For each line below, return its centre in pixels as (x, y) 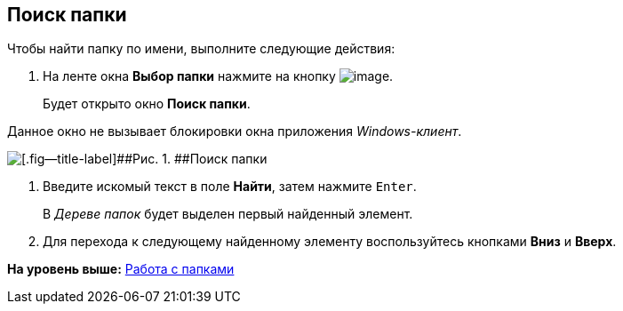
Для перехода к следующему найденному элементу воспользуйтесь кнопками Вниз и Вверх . (330, 242)
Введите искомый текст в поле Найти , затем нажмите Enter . (230, 187)
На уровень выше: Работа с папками (121, 269)
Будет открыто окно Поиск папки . (147, 104)
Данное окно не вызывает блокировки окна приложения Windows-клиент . (235, 132)
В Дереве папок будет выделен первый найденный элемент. (228, 214)
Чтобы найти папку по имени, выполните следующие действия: (201, 49)
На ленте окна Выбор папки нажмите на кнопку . (218, 76)
